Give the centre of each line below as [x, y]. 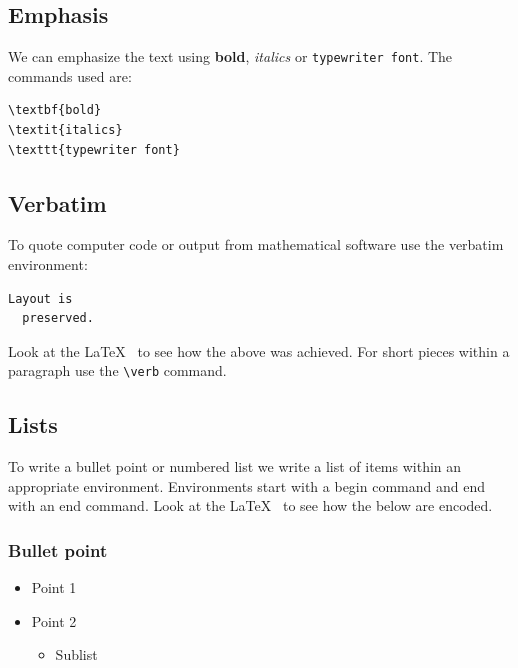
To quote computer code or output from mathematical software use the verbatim [256, 244]
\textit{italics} [65, 130]
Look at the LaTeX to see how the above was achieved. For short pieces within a [259, 350]
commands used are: [70, 75]
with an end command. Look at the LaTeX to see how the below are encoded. [250, 505]
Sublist [76, 654]
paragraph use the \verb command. [117, 370]
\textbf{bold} [55, 110]
